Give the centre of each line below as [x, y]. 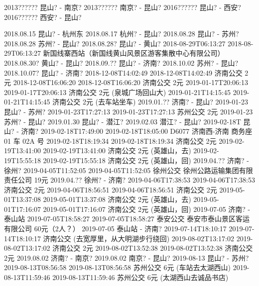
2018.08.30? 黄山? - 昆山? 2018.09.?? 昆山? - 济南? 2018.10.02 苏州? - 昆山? [121, 62]
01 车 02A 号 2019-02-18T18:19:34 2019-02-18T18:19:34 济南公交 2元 [110, 141]
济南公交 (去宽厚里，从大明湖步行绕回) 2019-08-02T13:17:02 [138, 238]
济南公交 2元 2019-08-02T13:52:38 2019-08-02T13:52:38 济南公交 [153, 248]
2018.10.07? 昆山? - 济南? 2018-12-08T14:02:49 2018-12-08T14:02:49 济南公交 [123, 72]
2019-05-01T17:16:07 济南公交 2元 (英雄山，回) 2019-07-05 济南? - [147, 209]
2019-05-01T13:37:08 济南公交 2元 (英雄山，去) [117, 199]
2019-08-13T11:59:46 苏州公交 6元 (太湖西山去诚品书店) [140, 277]
